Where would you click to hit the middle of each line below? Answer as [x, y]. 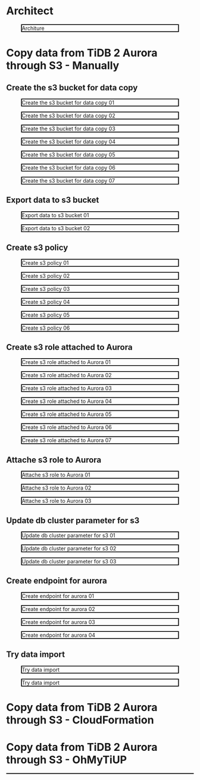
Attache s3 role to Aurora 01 [56, 475]
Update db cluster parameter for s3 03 [69, 561]
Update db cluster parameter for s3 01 [68, 535]
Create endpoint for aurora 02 [58, 609]
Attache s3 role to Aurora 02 [57, 488]
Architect [30, 11]
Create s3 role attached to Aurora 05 [67, 414]
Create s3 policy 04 [46, 302]
